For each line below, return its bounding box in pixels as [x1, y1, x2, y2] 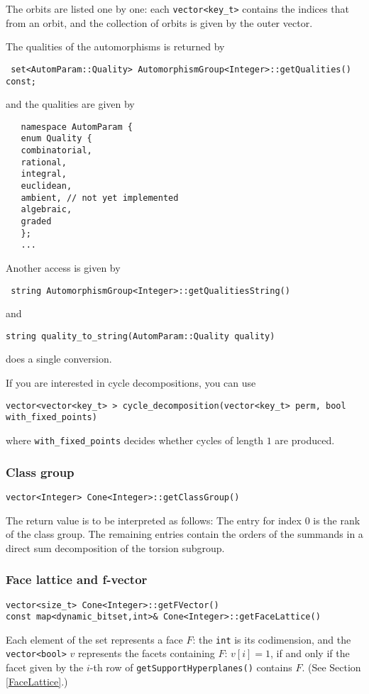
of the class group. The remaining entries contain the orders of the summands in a [6, 527, 363, 541]
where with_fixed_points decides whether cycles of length [6, 432, 264, 447]
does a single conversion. [6, 351, 112, 366]
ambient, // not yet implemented [21, 192, 179, 203]
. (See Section [302, 660, 361, 675]
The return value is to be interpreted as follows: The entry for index [6, 512, 302, 527]
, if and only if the [270, 646, 350, 661]
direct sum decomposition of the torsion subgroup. [6, 540, 225, 555]
